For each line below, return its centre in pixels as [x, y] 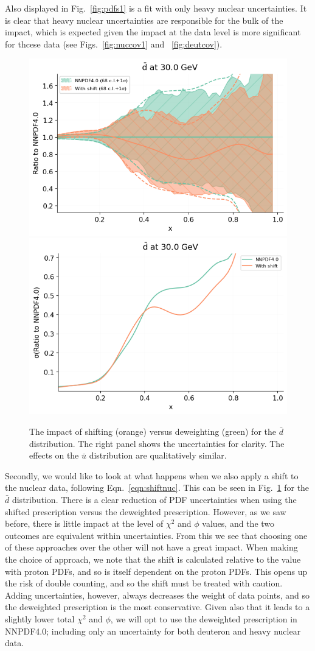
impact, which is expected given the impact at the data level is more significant [153, 32]
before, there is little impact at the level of [84, 523]
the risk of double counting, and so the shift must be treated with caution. [144, 583]
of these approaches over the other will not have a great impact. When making [151, 547]
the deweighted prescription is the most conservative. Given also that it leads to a [157, 607]
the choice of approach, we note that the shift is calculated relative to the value [153, 559]
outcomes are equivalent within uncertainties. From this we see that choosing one [156, 535]
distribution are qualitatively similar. [158, 455]
